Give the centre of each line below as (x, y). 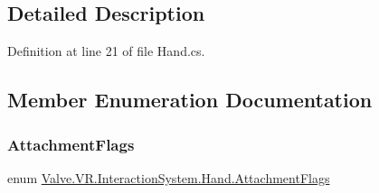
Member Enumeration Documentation (190, 100)
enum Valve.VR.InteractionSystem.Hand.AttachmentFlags (169, 177)
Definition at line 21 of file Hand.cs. (106, 51)
